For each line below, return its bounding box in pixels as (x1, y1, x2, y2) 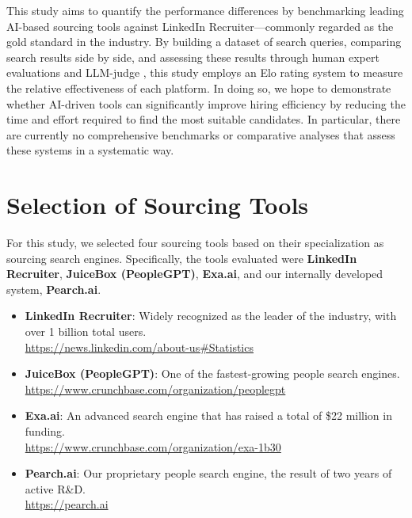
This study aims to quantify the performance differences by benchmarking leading (6, 2, 404, 18)
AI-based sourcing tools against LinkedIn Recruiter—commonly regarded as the (6, 17, 394, 34)
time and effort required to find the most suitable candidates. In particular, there (6, 111, 401, 128)
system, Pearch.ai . (6, 280, 101, 297)
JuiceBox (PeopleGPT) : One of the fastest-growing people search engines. (25, 365, 400, 382)
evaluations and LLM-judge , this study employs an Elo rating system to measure (6, 64, 403, 81)
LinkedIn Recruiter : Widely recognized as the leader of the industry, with (25, 307, 397, 324)
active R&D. (25, 480, 86, 497)
